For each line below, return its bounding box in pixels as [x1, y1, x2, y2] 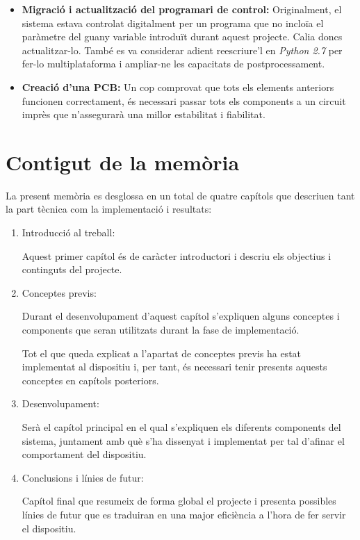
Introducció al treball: [22, 225, 115, 240]
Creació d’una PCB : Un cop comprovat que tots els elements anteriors [22, 79, 334, 94]
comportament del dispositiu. [22, 447, 147, 461]
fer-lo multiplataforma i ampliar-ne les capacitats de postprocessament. [22, 56, 325, 71]
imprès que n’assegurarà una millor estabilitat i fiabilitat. [22, 107, 265, 122]
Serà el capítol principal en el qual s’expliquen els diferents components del [22, 420, 341, 434]
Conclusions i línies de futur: [22, 470, 144, 484]
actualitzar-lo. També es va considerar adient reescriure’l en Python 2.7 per [22, 42, 343, 57]
